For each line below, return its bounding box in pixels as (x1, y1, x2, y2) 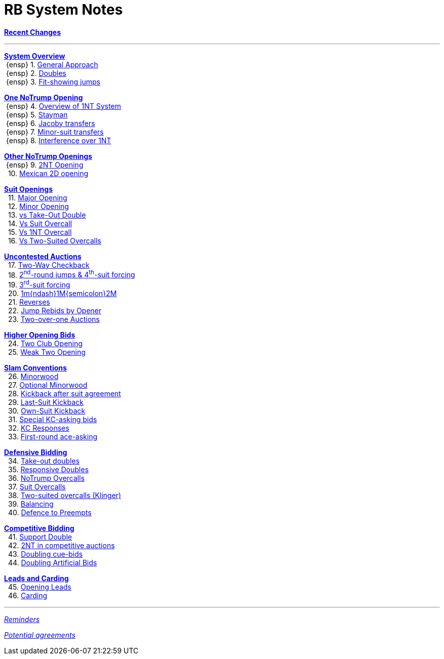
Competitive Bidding (4, 524, 75, 533)
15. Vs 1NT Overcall (8, 227, 72, 236)
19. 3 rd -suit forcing (8, 279, 70, 290)
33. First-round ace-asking (8, 432, 98, 441)
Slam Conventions (4, 363, 67, 373)
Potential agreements (4, 631, 76, 640)
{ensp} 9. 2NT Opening (6, 160, 84, 169)
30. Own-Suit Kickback (8, 406, 85, 416)
